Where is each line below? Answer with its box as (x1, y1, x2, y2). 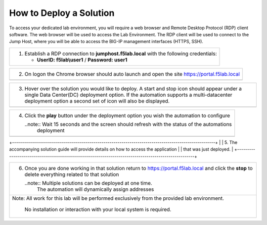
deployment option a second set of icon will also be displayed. (24, 97, 170, 104)
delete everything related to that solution (24, 171, 119, 178)
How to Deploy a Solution (9, 7, 115, 18)
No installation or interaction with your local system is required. (24, 206, 172, 213)
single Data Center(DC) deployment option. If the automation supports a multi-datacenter (24, 91, 232, 98)
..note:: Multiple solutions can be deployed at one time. (24, 179, 153, 186)
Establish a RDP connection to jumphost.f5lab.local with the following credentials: (24, 50, 217, 57)
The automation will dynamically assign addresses (37, 186, 154, 193)
